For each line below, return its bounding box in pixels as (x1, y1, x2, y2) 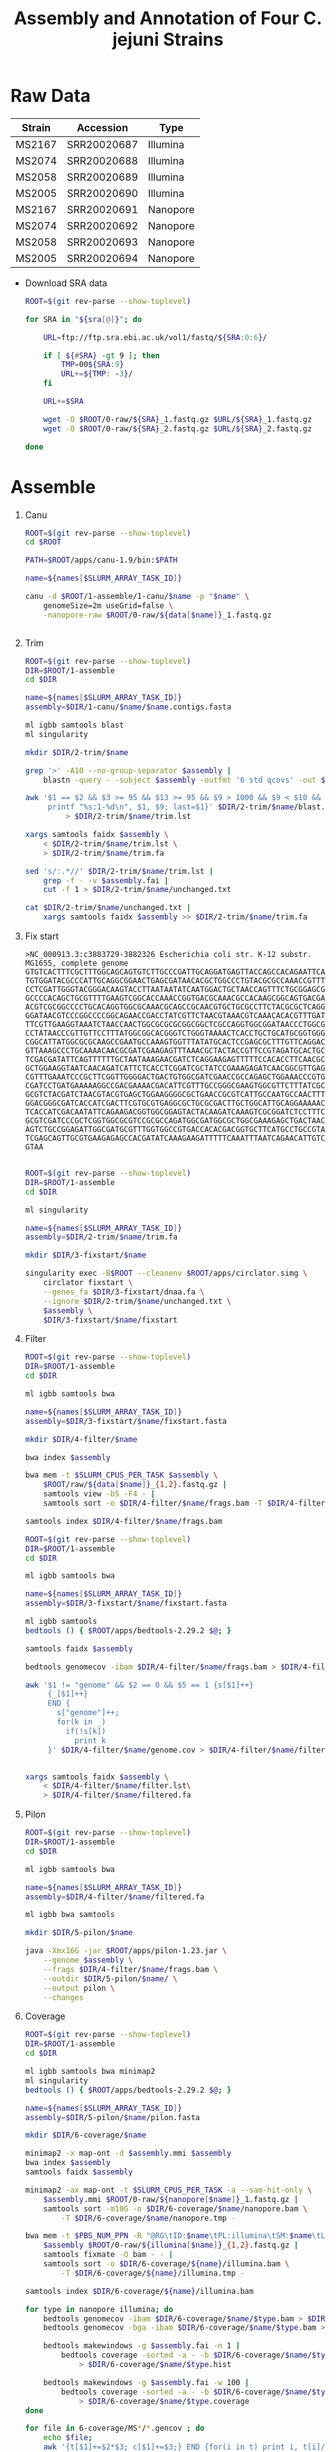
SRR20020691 (66, 202, 139, 216)
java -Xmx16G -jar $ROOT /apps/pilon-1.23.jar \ (24, 1946, 228, 1956)
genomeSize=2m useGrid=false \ (43, 600, 174, 611)
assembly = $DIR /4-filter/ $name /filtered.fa (24, 1892, 205, 1902)
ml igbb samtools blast (24, 720, 125, 730)
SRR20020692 (66, 218, 139, 232)
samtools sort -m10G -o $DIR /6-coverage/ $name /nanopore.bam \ (43, 2203, 308, 2214)
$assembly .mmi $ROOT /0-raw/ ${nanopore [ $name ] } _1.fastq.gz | (43, 2194, 299, 2204)
